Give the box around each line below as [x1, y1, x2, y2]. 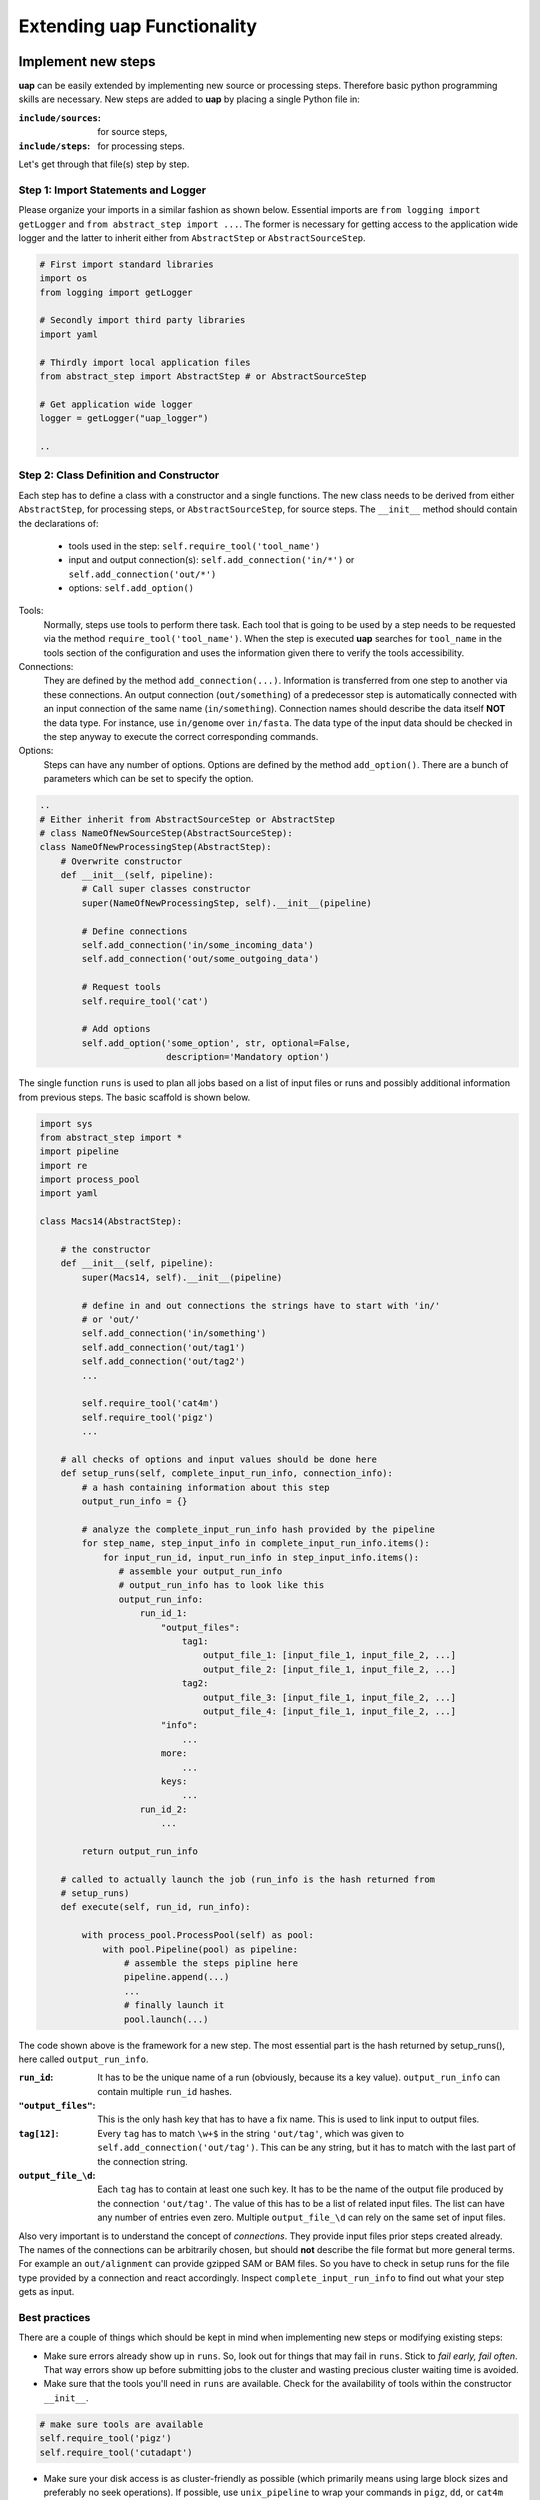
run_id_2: [139, 1803, 188, 1815]
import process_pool [39, 1174, 140, 1185]
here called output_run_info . [18, 2053, 149, 2065]
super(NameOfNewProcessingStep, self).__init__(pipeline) [81, 897, 372, 909]
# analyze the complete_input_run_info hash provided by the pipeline [81, 1523, 435, 1535]
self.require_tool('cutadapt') [39, 2446, 194, 2458]
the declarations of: [18, 517, 99, 529]
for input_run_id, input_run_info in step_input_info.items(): [102, 1551, 420, 1563]
